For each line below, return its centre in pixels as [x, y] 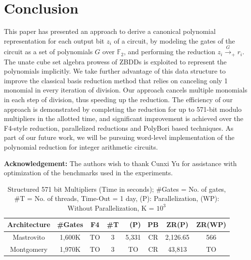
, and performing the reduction [170, 52]
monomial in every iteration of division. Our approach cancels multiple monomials [126, 90]
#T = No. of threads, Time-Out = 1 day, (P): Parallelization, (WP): [117, 198]
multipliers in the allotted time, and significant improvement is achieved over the [124, 118]
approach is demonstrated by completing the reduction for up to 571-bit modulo [123, 109]
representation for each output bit [54, 40]
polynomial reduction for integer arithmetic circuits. [81, 146]
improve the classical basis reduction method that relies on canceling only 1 [116, 80]
